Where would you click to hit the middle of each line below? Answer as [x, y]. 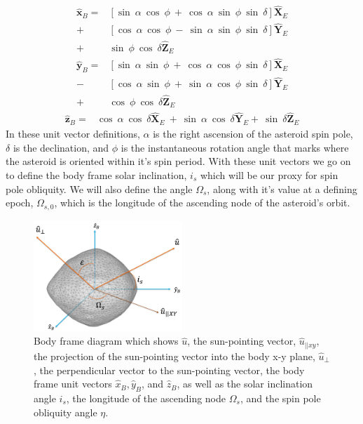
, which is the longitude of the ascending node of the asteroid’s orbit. [202, 203]
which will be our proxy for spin [269, 175]
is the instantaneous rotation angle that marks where [235, 147]
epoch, [20, 203]
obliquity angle [66, 412]
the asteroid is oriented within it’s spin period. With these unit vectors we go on [178, 161]
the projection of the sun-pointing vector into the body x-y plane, [174, 356]
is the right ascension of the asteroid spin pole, [253, 134]
